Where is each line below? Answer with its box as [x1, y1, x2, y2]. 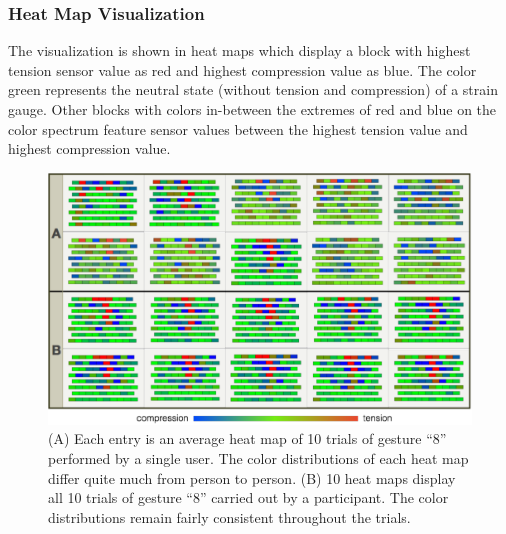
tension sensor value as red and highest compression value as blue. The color [8, 59, 477, 80]
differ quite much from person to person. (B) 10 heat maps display [48, 467, 456, 488]
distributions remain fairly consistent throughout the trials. [48, 506, 411, 527]
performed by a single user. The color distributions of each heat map [48, 447, 469, 468]
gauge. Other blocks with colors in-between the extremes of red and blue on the [8, 99, 497, 119]
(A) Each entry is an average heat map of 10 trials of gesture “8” [48, 428, 447, 449]
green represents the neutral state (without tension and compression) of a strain [8, 79, 498, 100]
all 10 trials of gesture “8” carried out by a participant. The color [48, 487, 449, 508]
